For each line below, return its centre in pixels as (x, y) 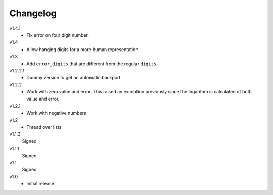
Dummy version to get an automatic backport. (74, 78)
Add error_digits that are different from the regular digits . (92, 64)
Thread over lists (44, 127)
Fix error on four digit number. (58, 35)
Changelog (33, 13)
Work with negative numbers (56, 113)
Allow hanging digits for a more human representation (82, 49)
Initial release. (41, 184)
